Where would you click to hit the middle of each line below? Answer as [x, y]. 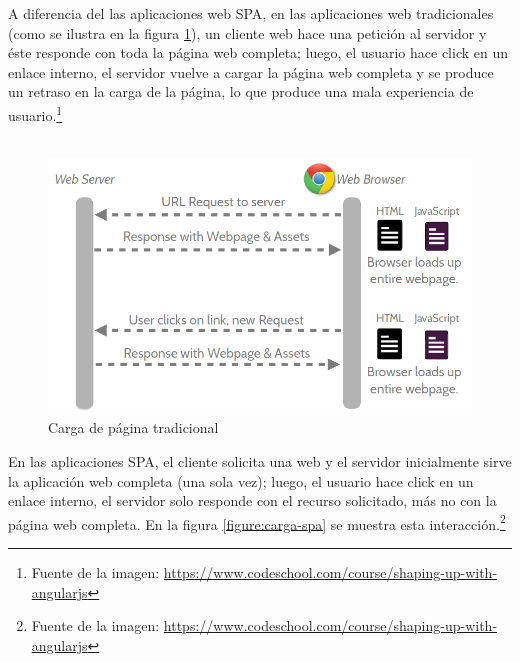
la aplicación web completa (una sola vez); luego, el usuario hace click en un [241, 480]
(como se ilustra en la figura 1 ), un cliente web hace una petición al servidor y [247, 32]
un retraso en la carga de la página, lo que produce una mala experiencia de [241, 91]
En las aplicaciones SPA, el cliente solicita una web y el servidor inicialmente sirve [260, 461]
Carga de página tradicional [133, 427]
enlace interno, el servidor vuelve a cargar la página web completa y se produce [251, 71]
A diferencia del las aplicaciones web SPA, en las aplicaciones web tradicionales [251, 13]
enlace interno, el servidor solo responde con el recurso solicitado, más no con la [252, 500]
